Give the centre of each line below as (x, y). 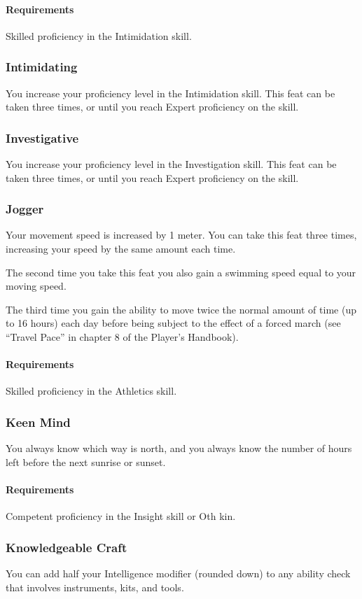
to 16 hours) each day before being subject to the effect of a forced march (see (173, 323)
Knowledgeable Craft (67, 547)
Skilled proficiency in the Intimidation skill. (99, 35)
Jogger (25, 209)
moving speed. (36, 286)
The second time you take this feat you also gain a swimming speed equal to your (181, 272)
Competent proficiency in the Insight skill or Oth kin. (121, 516)
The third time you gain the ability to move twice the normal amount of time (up (181, 309)
